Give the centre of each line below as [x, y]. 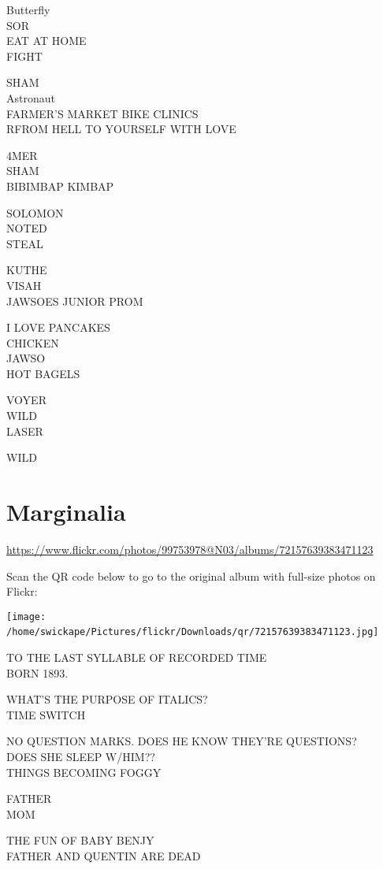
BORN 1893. [37, 672]
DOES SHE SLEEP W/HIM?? [81, 757]
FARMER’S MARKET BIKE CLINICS [102, 113]
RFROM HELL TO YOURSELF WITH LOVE [121, 129]
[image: [26, 616]
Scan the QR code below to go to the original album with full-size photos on [191, 576]
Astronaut [31, 97]
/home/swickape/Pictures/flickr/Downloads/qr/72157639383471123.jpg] [193, 632]
